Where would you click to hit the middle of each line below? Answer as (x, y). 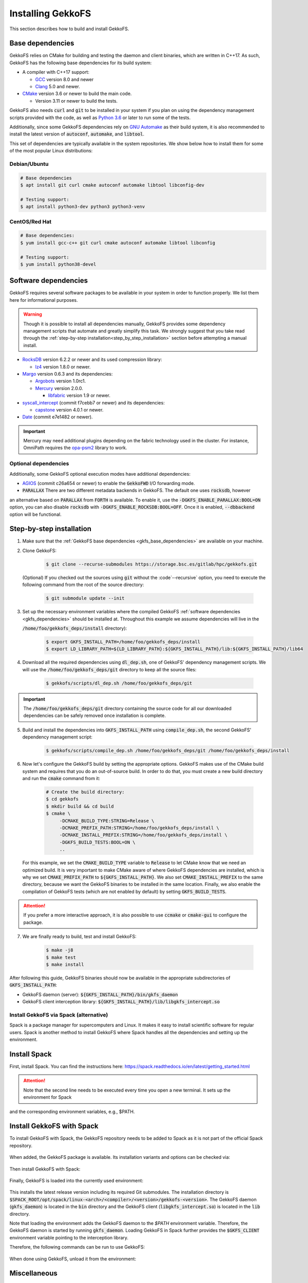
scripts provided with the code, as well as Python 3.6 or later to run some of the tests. (100, 118)
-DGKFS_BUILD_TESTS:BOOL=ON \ (97, 842)
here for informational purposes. (44, 300)
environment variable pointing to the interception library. (69, 1237)
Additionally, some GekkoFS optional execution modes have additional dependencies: (100, 474)
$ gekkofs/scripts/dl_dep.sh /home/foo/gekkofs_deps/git (119, 683)
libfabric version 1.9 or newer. (79, 396)
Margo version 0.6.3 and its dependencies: (68, 374)
